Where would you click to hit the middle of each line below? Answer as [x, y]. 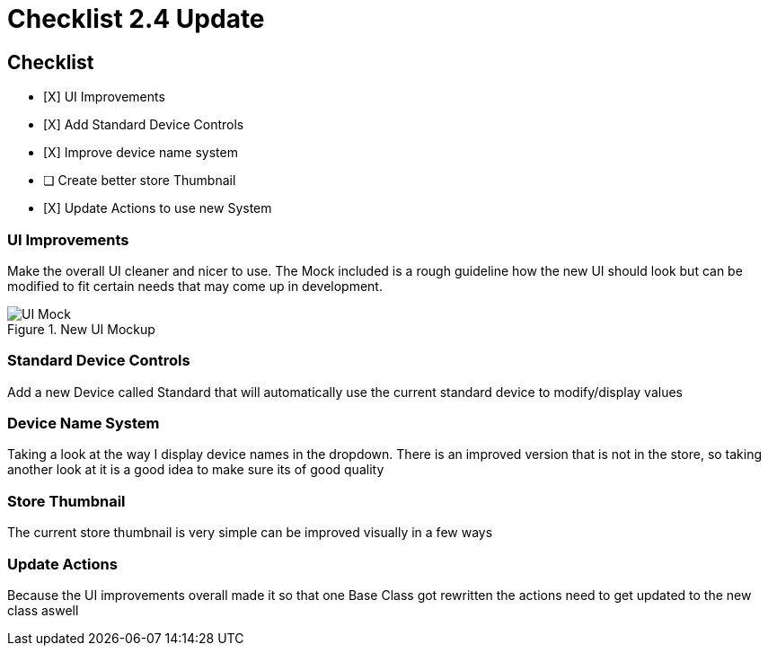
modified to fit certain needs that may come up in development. [195, 286]
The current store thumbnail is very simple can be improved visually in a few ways [250, 533]
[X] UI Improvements [104, 97]
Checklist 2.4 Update [136, 19]
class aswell [43, 610]
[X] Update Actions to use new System [158, 208]
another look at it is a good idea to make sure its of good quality [196, 470]
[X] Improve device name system [141, 153]
